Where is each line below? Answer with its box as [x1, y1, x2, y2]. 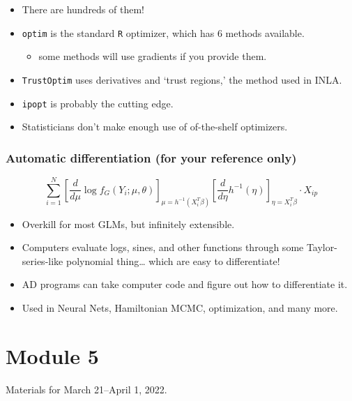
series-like [22, 253, 63, 268]
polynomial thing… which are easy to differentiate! [66, 253, 280, 268]
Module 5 [6, 341, 99, 370]
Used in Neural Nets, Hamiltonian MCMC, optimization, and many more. [22, 301, 338, 315]
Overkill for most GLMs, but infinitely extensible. [22, 216, 235, 231]
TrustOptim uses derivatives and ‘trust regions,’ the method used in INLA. [22, 72, 342, 86]
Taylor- [306, 240, 337, 255]
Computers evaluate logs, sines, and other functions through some [22, 240, 304, 255]
